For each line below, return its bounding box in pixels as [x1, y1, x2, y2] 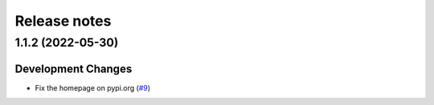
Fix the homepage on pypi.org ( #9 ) [35, 83, 151, 92]
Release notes [14, 12, 112, 30]
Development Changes [14, 62, 133, 75]
